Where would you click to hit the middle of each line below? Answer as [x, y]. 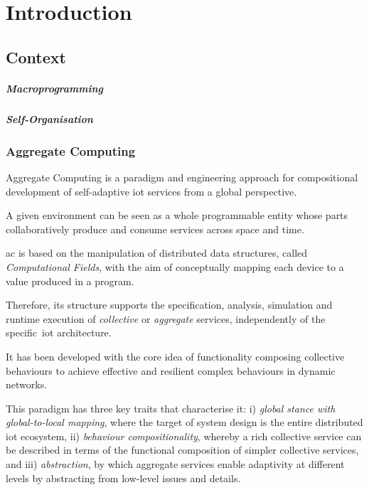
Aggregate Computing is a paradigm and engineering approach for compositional [182, 177]
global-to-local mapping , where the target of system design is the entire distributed [184, 422]
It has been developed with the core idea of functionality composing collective [175, 356]
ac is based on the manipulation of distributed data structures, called [157, 253]
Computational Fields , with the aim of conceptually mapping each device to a [175, 266]
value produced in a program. [70, 281]
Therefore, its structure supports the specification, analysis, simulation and [169, 305]
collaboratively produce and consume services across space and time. [155, 229]
